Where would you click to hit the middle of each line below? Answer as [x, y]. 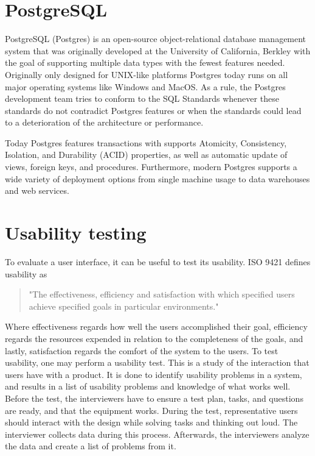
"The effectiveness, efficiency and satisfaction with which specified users [162, 294]
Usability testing [76, 233]
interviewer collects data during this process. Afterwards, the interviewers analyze [157, 434]
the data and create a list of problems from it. [91, 446]
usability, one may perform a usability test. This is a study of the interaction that [157, 362]
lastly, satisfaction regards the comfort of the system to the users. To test [142, 350]
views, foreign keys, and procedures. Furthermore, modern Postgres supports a [151, 167]
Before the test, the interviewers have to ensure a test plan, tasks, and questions [154, 398]
